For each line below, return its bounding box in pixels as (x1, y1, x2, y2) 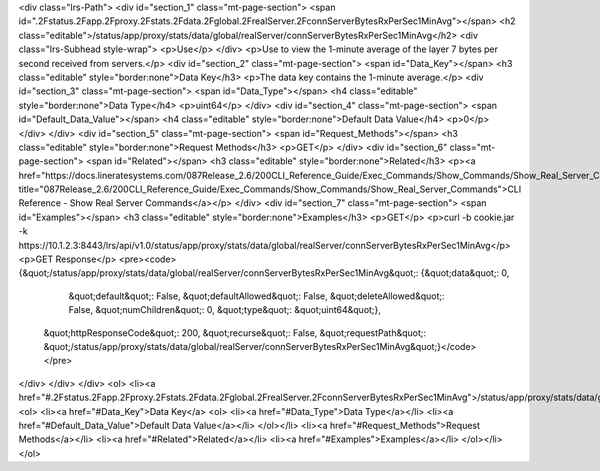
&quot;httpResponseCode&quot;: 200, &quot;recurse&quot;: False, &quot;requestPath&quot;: (43, 326, 427, 339)
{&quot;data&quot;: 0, (420, 267, 510, 279)
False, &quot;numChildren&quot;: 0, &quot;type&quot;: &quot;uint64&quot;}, (68, 304, 382, 316)
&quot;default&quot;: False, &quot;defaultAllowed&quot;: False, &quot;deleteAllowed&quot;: (68, 290, 445, 302)
